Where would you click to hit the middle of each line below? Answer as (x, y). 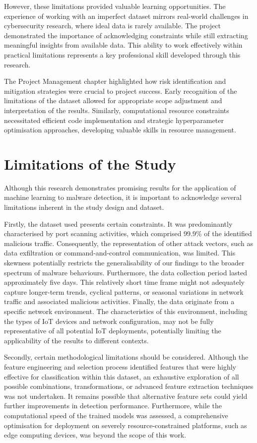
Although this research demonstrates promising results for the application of (120, 187)
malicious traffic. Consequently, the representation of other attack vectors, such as (128, 243)
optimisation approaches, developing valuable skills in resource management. (120, 130)
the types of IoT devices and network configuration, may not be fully (109, 321)
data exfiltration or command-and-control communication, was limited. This (120, 253)
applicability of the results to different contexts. (76, 340)
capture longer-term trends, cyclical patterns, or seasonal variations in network (124, 291)
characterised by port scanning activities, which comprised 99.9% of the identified (128, 233)
